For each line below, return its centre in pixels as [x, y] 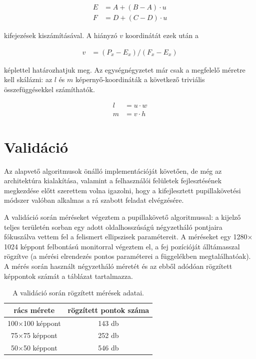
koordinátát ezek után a [162, 35]
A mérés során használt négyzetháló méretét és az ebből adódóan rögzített [118, 266]
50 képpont [40, 348]
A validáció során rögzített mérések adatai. [78, 293]
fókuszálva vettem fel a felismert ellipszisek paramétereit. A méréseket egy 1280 [126, 237]
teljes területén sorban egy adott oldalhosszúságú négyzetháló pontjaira [113, 227]
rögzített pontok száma [108, 310]
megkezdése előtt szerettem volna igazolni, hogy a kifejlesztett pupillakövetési [122, 190]
